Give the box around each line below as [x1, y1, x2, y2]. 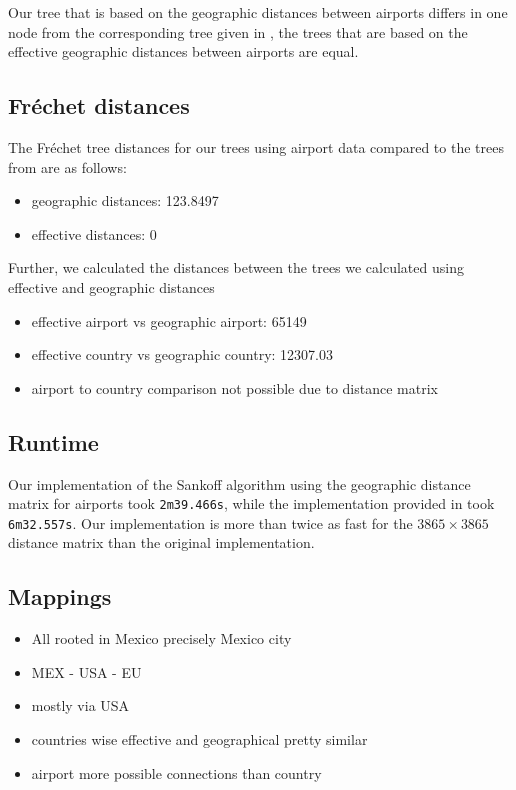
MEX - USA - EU [31, 661, 142, 682]
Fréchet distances [8, 90, 190, 121]
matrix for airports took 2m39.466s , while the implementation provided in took [8, 493, 495, 514]
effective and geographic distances [8, 276, 215, 297]
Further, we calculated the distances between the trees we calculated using [8, 257, 464, 278]
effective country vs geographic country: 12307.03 [31, 344, 333, 365]
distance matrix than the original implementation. [8, 532, 315, 553]
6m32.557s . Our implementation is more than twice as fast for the [8, 512, 413, 533]
